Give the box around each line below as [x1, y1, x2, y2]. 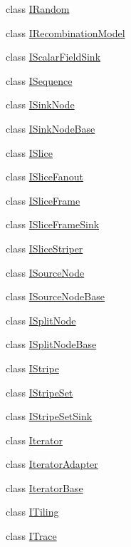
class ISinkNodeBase [6, 121, 95, 136]
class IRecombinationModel [6, 25, 125, 40]
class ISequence [6, 73, 73, 88]
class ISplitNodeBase [6, 337, 97, 352]
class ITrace [6, 528, 57, 543]
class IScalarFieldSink [6, 49, 101, 64]
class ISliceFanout [6, 169, 83, 184]
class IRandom [6, 1, 70, 16]
